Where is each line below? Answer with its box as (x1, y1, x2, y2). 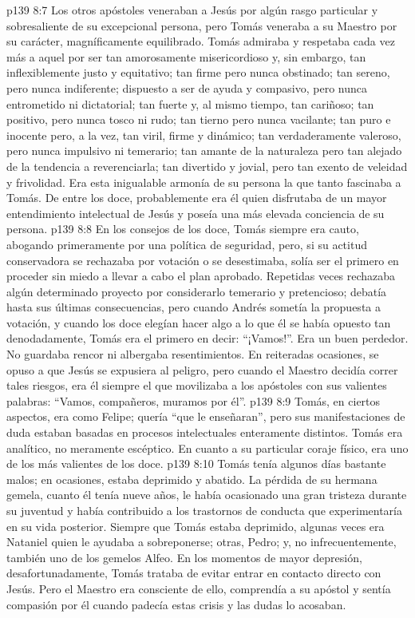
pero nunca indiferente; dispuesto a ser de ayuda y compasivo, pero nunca (6, 79, 367, 96)
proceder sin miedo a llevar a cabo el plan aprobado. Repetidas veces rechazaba (6, 267, 396, 284)
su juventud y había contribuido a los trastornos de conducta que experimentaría (6, 502, 402, 518)
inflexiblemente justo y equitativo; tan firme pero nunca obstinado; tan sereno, (6, 64, 390, 81)
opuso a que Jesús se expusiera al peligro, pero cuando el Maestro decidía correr (6, 361, 398, 378)
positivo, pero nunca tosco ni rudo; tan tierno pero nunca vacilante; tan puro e (6, 111, 391, 128)
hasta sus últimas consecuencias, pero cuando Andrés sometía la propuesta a (6, 299, 381, 315)
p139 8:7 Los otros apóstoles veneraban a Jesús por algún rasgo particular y (6, 2, 378, 18)
